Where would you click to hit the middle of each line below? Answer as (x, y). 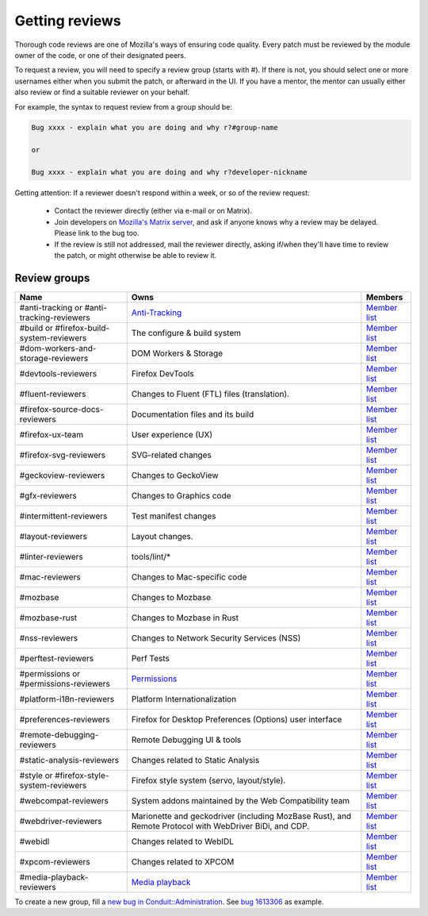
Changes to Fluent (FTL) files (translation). (210, 394)
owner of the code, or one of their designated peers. (100, 55)
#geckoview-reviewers (62, 475)
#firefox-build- (82, 328)
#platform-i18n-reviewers (67, 699)
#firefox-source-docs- (61, 409)
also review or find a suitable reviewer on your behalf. (102, 92)
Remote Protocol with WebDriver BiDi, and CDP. (220, 826)
